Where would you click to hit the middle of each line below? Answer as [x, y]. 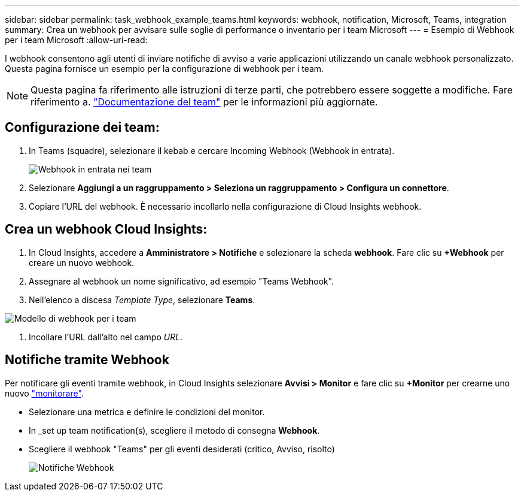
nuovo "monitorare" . [44, 393]
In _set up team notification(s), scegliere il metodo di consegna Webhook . [174, 430]
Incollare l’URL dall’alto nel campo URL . [106, 337]
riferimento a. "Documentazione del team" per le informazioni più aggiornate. [204, 102]
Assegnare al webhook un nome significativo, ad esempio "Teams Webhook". [182, 281]
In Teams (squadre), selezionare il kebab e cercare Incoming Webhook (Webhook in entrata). [212, 150]
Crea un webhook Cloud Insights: [106, 229]
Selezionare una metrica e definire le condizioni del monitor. [147, 412]
